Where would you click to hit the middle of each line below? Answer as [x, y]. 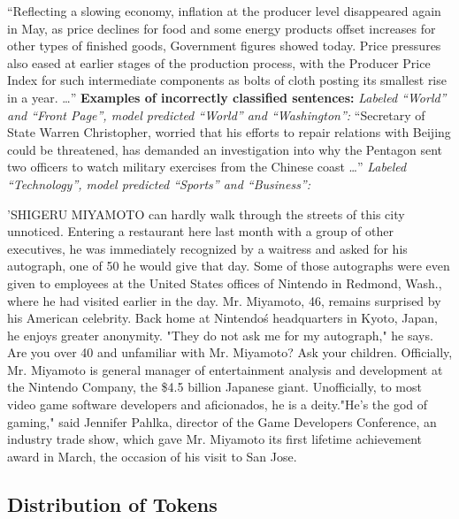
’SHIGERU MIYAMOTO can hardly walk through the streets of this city [206, 214]
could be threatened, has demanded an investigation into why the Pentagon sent [225, 149]
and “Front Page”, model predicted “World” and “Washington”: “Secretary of [216, 114]
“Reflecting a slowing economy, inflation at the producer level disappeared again [224, 11]
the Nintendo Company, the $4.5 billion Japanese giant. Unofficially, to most [214, 387]
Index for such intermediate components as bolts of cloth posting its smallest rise [227, 80]
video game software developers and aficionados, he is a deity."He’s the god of [218, 405]
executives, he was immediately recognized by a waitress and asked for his [207, 248]
